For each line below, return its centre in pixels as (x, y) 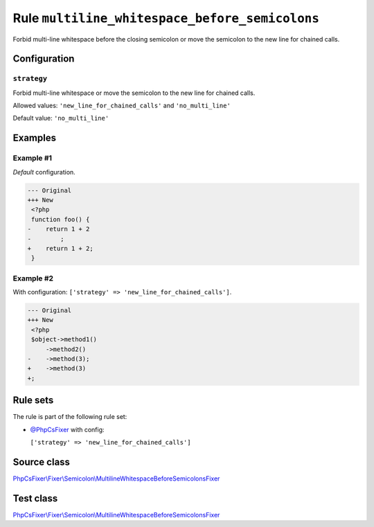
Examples (35, 138)
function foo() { (61, 219)
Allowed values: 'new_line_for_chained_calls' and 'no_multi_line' (122, 106)
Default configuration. (44, 172)
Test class (35, 498)
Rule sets (33, 401)
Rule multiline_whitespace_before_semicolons (166, 18)
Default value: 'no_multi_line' (61, 118)
